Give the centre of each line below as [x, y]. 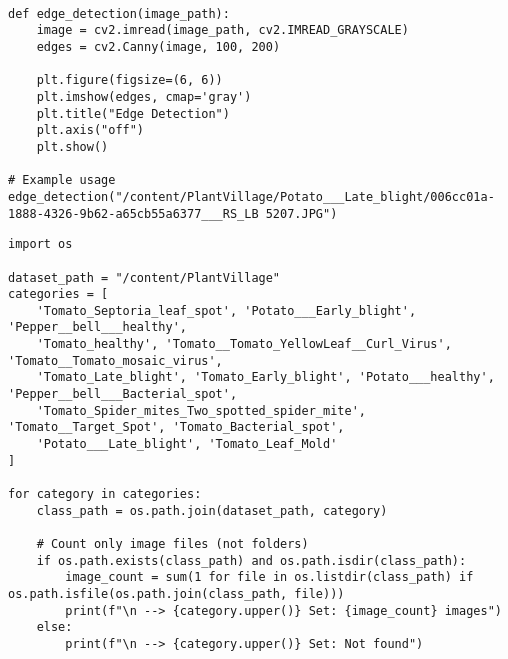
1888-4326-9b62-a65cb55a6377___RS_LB [133, 213]
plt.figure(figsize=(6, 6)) [129, 80]
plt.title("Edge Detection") [133, 113]
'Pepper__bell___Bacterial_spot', [123, 394]
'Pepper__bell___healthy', [97, 327]
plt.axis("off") [90, 130]
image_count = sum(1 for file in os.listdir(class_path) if [269, 577]
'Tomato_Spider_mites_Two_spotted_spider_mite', [201, 410]
